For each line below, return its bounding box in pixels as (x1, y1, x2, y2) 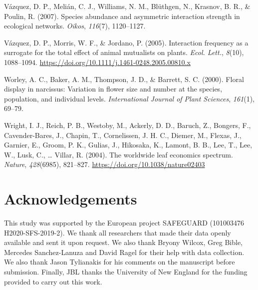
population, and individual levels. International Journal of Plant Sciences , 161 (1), (4, 93, 255, 103)
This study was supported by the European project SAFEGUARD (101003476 (4, 217, 245, 228)
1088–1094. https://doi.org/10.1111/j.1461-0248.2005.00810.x (4, 56, 191, 67)
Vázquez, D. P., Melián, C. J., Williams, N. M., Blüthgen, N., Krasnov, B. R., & (4, 1, 251, 11)
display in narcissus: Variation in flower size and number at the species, (4, 83, 223, 94)
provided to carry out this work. (4, 276, 102, 286)
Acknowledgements (4, 188, 137, 209)
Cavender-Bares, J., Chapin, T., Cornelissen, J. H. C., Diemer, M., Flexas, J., (4, 129, 242, 140)
